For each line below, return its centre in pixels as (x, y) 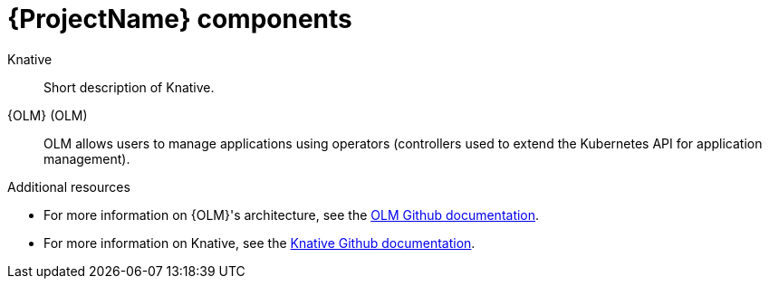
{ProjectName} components (180, 19)
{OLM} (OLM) (48, 115)
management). (87, 158)
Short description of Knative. (129, 87)
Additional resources (69, 186)
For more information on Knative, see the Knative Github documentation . (260, 243)
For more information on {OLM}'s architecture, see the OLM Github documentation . (292, 214)
